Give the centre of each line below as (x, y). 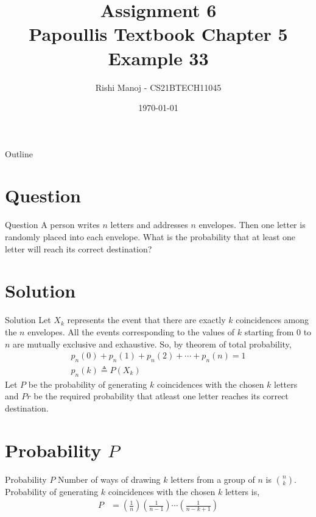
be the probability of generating (88, 384)
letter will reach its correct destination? (79, 248)
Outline (19, 153)
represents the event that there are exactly (146, 320)
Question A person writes (52, 225)
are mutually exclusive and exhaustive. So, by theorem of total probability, (152, 344)
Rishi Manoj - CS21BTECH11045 (158, 87)
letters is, (242, 491)
